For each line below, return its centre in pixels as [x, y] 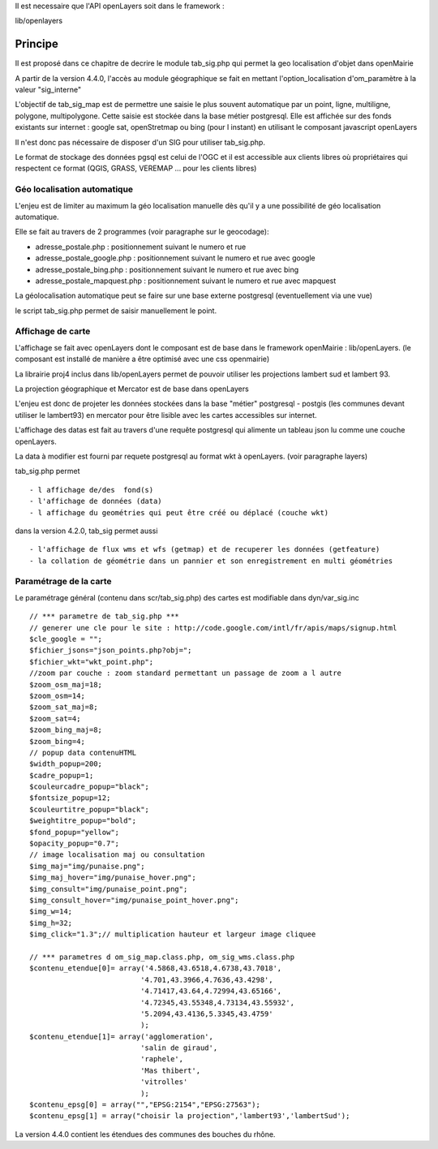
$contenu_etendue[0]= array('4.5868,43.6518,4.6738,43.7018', [156, 968]
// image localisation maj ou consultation [117, 855]
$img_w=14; [51, 912]
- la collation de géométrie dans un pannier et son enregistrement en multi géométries [211, 561]
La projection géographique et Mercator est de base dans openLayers [132, 389]
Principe [36, 44]
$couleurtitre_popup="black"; [90, 809]
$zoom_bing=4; [57, 741]
